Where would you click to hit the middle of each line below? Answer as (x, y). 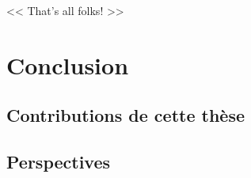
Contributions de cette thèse (125, 115)
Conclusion (68, 64)
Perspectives (59, 162)
